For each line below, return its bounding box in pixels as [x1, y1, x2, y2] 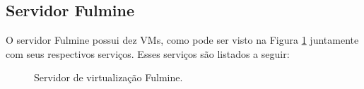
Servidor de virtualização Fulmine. [34, 70, 183, 85]
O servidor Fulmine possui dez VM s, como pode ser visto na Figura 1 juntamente [6, 32, 359, 47]
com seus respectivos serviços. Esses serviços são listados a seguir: [6, 46, 290, 61]
